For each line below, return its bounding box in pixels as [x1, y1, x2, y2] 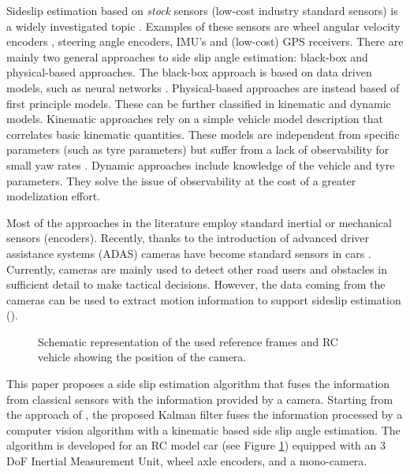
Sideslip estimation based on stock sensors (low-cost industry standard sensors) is [6, 2, 398, 18]
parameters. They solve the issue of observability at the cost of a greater [6, 172, 356, 188]
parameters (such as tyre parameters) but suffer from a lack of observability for [6, 141, 389, 158]
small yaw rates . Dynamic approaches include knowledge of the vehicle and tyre [6, 156, 395, 173]
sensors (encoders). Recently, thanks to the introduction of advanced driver [6, 230, 370, 246]
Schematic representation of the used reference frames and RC [38, 333, 338, 349]
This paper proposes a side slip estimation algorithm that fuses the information [6, 375, 390, 392]
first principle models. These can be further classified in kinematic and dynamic [6, 95, 391, 111]
